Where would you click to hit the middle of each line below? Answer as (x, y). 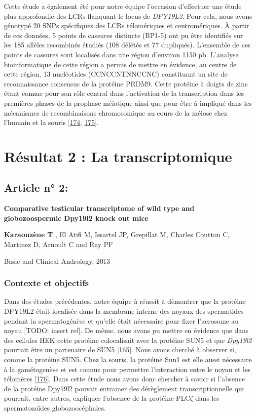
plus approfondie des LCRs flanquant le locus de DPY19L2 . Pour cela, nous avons (128, 16)
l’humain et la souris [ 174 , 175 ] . (51, 122)
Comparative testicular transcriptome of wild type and (99, 208)
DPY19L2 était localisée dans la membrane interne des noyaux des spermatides (124, 311)
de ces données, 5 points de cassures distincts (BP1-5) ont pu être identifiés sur (124, 35)
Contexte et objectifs (47, 283)
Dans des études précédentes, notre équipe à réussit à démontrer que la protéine (125, 301)
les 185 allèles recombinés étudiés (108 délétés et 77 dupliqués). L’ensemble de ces (127, 45)
